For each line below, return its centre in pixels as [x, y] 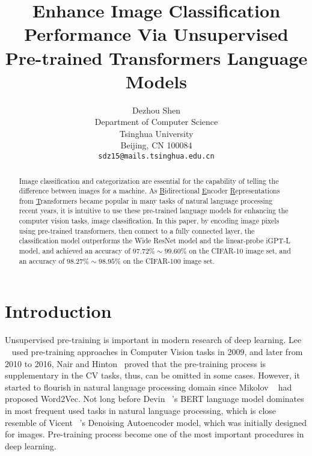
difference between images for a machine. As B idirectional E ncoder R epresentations [149, 191]
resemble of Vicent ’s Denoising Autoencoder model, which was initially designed [156, 422]
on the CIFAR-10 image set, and [240, 251]
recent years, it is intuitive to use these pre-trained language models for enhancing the [154, 211]
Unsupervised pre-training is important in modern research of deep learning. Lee [153, 340]
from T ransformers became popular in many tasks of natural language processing [146, 200]
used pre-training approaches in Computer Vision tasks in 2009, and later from [157, 351]
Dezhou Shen [156, 110]
